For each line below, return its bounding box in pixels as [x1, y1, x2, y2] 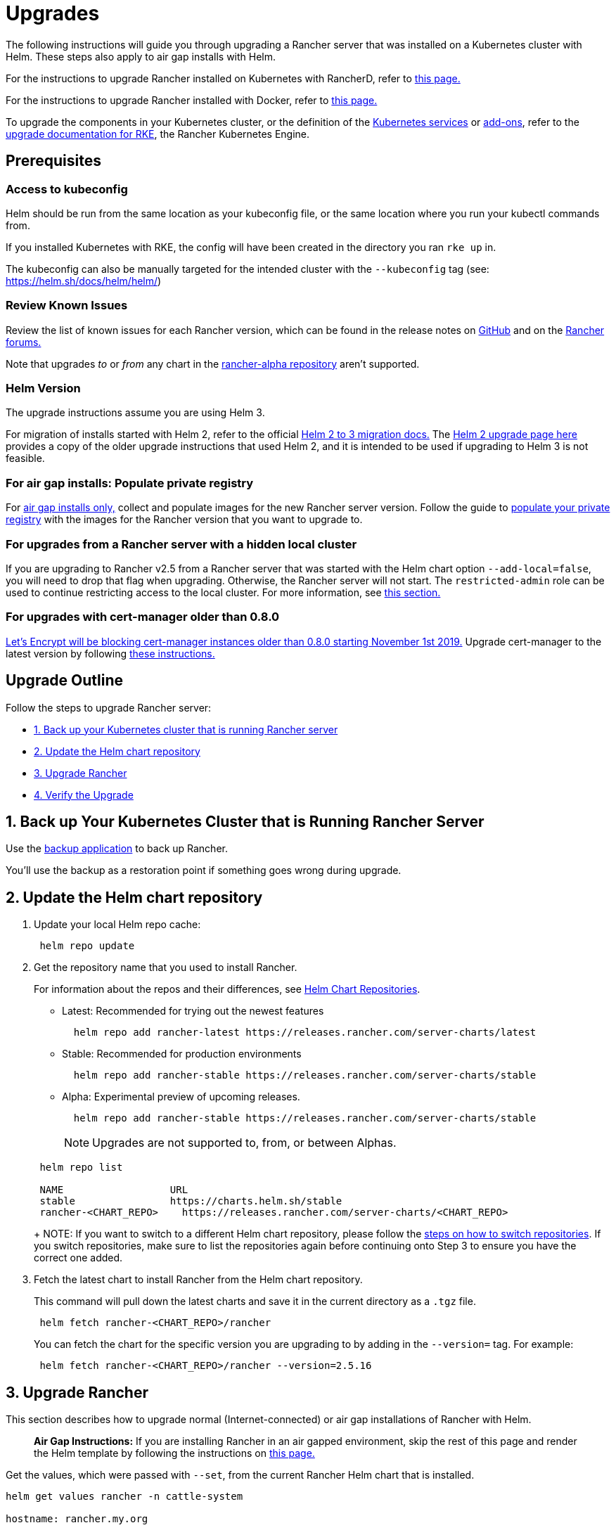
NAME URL [39, 1184, 188, 1196]
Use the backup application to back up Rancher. [6, 842, 228, 855]
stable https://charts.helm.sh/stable [39, 1195, 342, 1207]
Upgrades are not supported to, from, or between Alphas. [92, 1136, 397, 1150]
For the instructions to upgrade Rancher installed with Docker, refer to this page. [6, 94, 378, 106]
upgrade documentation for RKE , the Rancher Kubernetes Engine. [6, 127, 310, 140]
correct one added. [34, 1252, 123, 1264]
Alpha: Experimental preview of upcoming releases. [62, 1091, 300, 1103]
